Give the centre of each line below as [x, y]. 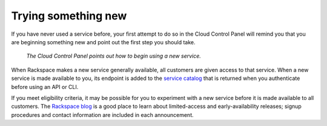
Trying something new [69, 16]
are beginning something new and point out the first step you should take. [103, 42]
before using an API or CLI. [45, 87]
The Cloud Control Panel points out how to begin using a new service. [114, 56]
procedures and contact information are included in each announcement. [102, 114]
